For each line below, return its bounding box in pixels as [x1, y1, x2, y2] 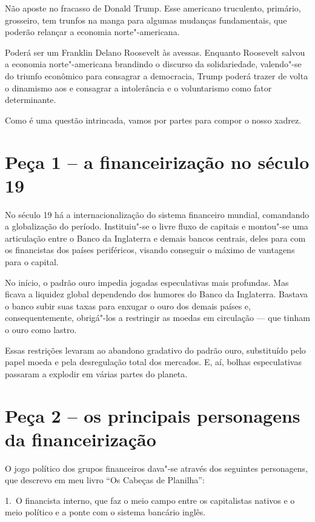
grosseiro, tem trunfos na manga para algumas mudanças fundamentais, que [5, 13, 287, 26]
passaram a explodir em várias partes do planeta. [5, 367, 188, 380]
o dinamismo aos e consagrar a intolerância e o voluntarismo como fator [5, 81, 272, 94]
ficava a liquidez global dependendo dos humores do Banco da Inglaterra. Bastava [5, 288, 308, 300]
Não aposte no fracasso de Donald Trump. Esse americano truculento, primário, [5, 2, 301, 14]
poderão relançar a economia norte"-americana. [5, 25, 180, 38]
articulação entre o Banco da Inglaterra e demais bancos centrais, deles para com [5, 231, 306, 244]
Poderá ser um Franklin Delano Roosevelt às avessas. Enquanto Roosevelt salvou [5, 45, 305, 58]
